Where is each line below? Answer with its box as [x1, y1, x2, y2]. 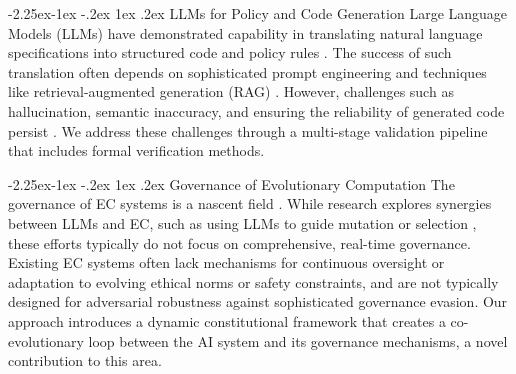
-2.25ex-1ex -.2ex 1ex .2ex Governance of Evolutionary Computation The [8, 173, 455, 194]
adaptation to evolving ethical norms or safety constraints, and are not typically [8, 271, 499, 292]
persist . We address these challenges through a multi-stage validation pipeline [8, 120, 488, 141]
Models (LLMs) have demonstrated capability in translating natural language [8, 22, 483, 43]
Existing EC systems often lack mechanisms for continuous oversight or [8, 252, 445, 273]
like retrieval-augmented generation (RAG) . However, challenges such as [8, 81, 454, 102]
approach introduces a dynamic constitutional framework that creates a [8, 310, 446, 331]
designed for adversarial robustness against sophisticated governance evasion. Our [8, 291, 508, 312]
